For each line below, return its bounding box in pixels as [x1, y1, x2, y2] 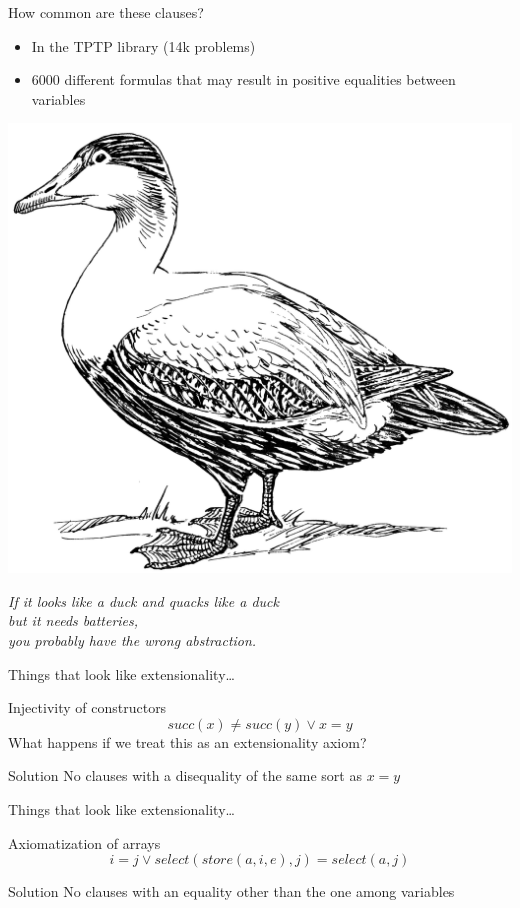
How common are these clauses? [8, 2, 204, 22]
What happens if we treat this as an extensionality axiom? [8, 731, 367, 752]
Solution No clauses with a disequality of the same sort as [8, 765, 362, 786]
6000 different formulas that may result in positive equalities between [31, 69, 456, 90]
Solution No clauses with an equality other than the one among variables [8, 881, 455, 902]
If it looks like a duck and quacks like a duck [8, 590, 279, 611]
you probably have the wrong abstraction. [8, 630, 257, 651]
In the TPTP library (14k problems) [31, 35, 256, 56]
